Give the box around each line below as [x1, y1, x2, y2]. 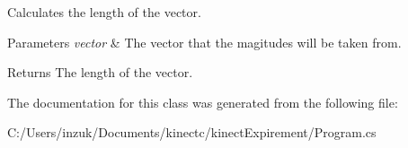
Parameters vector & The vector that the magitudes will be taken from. [7, 32, 402, 51]
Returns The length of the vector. [7, 63, 193, 82]
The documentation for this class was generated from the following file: [7, 92, 398, 111]
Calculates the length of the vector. [7, 3, 201, 21]
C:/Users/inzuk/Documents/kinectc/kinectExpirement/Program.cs [7, 123, 377, 142]
